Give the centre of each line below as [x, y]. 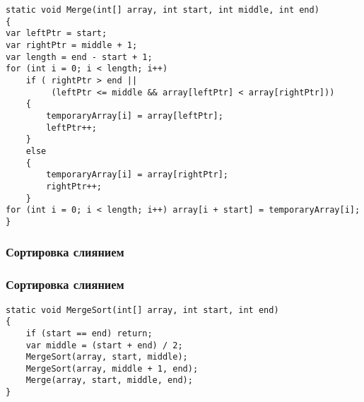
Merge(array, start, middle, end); [109, 380]
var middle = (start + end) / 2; [104, 345]
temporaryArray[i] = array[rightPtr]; [137, 175]
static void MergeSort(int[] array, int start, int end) [142, 310]
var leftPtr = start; [57, 34]
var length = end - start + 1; [79, 57]
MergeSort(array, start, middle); [107, 357]
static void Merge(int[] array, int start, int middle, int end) [163, 10]
